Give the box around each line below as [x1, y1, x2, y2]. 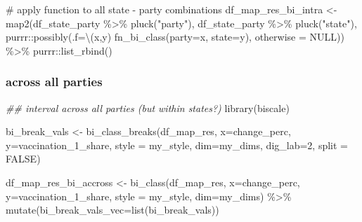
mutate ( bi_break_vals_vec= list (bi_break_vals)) [6, 202, 219, 217]
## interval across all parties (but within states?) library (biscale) [6, 100, 290, 115]
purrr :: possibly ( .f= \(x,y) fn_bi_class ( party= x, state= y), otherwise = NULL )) [6, 29, 344, 44]
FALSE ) [6, 151, 41, 166]
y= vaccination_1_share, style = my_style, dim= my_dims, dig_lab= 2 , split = [6, 137, 349, 152]
